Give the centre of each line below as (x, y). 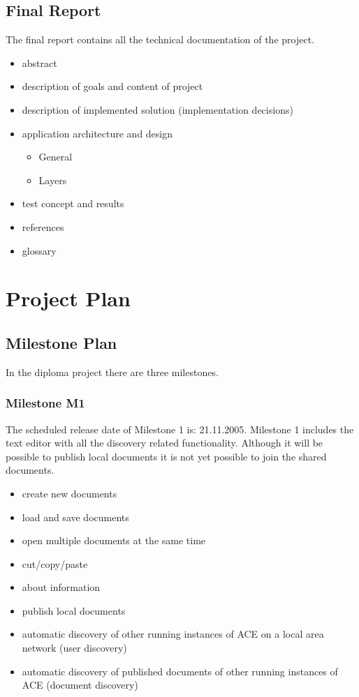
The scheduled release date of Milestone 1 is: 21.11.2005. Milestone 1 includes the (180, 429)
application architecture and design (97, 133)
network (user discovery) (74, 648)
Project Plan (68, 298)
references (43, 226)
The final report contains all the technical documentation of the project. (160, 39)
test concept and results (73, 203)
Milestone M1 (45, 403)
